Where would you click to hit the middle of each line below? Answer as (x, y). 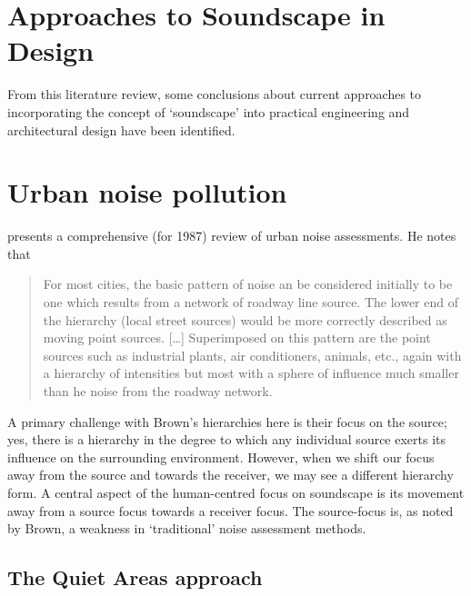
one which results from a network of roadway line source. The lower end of (251, 302)
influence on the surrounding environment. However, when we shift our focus (221, 457)
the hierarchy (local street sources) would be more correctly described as (245, 319)
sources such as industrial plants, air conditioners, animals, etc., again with (252, 355)
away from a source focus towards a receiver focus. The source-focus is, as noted (230, 510)
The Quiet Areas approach (135, 577)
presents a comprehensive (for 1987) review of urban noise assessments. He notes (232, 236)
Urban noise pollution (147, 192)
